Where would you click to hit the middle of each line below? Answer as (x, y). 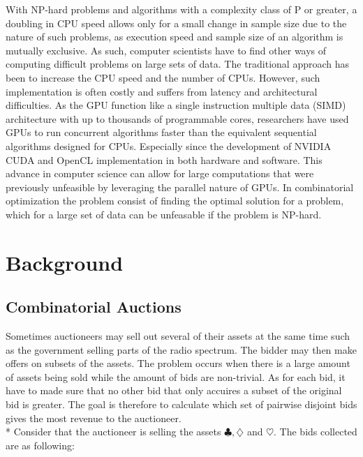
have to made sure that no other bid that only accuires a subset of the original (174, 390)
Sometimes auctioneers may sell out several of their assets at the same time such (178, 336)
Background (65, 262)
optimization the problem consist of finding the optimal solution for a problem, (175, 201)
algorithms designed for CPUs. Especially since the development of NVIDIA (169, 145)
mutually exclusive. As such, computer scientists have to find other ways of (166, 50)
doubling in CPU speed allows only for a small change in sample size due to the (176, 23)
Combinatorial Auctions (94, 307)
